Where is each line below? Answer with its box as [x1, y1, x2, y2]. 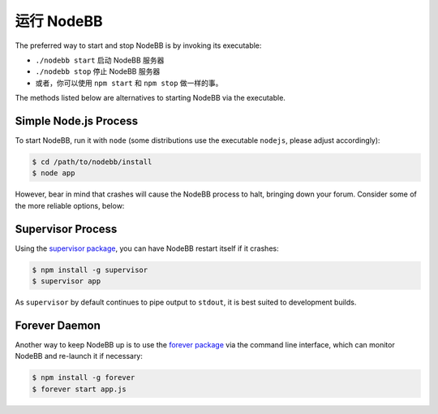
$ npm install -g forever [32, 373, 135, 382]
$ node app [32, 169, 75, 178]
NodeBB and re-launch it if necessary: [15, 351, 144, 361]
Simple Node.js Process [15, 114, 139, 127]
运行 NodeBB [15, 12, 103, 30]
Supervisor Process [15, 222, 118, 235]
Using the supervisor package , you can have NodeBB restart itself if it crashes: [15, 244, 279, 253]
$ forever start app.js [32, 384, 127, 394]
